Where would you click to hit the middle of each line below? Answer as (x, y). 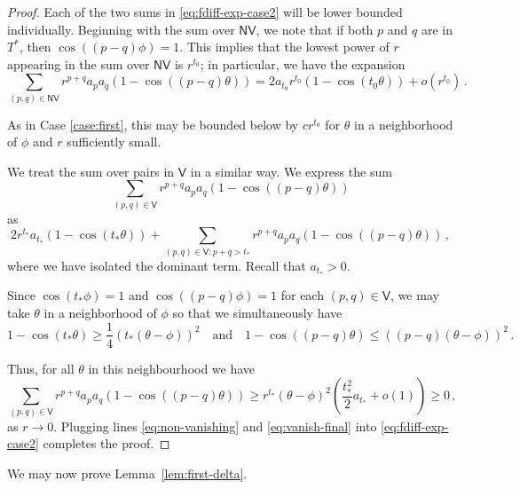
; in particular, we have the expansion (303, 63)
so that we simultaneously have (257, 312)
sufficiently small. (114, 142)
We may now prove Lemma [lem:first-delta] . (127, 473)
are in (437, 29)
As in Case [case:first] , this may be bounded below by (153, 124)
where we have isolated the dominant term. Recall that (157, 265)
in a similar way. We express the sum (291, 171)
